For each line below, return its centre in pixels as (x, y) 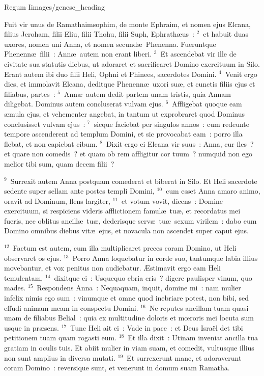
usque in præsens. (32, 327)
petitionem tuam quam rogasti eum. (61, 338)
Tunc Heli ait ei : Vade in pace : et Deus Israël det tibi (157, 327)
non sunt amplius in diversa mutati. (60, 357)
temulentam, (24, 277)
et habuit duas (226, 34)
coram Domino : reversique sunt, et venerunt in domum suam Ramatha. (117, 368)
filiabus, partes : (30, 93)
